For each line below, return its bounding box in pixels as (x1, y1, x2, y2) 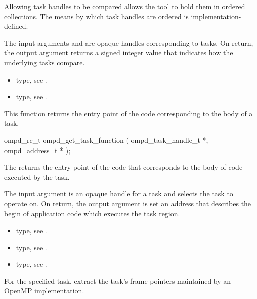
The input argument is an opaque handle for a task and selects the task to (4, 188, 233, 199)
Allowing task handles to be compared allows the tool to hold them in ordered (4, 1, 245, 11)
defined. (4, 21, 28, 31)
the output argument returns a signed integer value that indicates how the (4, 47, 233, 58)
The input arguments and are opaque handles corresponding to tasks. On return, (4, 37, 253, 48)
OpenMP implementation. (4, 285, 84, 296)
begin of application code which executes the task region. (4, 208, 180, 218)
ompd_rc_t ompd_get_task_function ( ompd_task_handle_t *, (4, 134, 208, 145)
